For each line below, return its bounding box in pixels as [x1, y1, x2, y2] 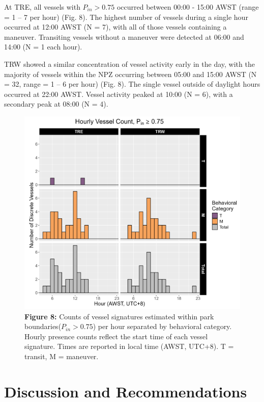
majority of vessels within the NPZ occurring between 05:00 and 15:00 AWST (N [4, 68, 257, 79]
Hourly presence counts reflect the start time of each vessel [24, 331, 208, 341]
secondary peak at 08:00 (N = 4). [4, 98, 108, 109]
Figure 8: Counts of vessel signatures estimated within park [24, 311, 214, 321]
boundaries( [24, 321, 62, 332]
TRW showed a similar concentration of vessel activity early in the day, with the [4, 58, 255, 69]
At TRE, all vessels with [4, 2, 80, 12]
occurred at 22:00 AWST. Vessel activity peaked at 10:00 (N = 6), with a [4, 88, 233, 99]
